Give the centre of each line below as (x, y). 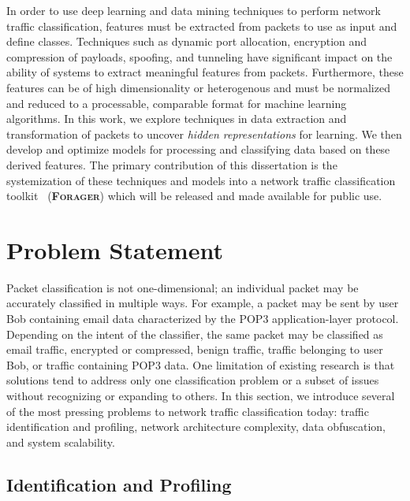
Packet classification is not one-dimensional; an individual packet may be (183, 287)
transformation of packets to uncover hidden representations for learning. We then (204, 134)
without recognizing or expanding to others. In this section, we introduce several (201, 395)
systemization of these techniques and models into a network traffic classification (201, 180)
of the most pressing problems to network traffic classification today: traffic (188, 411)
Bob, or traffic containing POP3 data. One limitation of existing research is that (201, 364)
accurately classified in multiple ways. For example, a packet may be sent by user (203, 303)
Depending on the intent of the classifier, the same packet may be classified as (195, 334)
